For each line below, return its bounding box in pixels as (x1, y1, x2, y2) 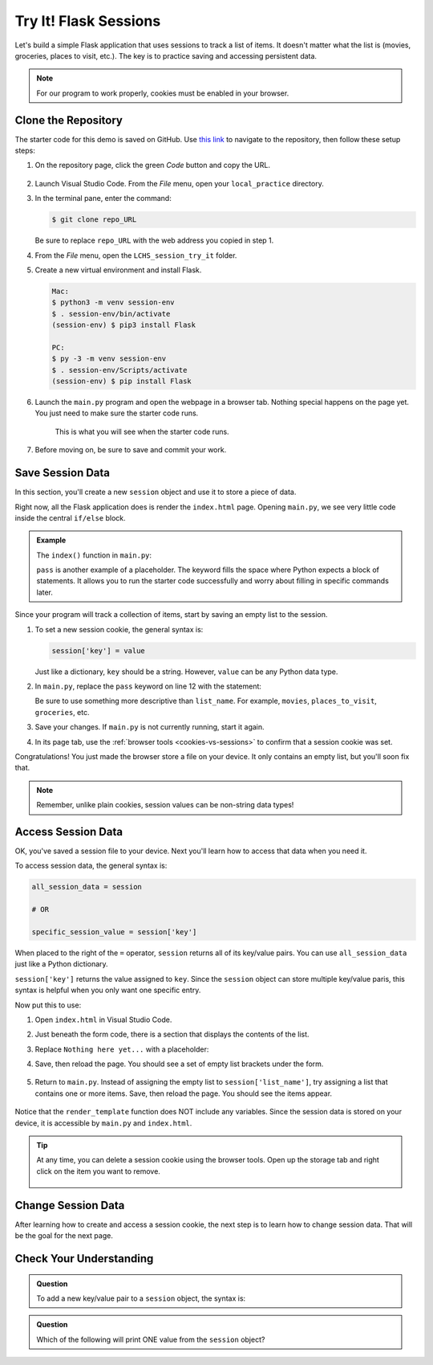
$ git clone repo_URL (51, 215, 137, 224)
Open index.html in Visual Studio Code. (34, 1015, 172, 1024)
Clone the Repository (14, 113, 123, 127)
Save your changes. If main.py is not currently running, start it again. (34, 722, 265, 732)
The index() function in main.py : (36, 550, 152, 560)
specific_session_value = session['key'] (31, 927, 197, 936)
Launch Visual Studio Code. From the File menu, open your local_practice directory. (34, 178, 324, 188)
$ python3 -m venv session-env (51, 298, 176, 307)
